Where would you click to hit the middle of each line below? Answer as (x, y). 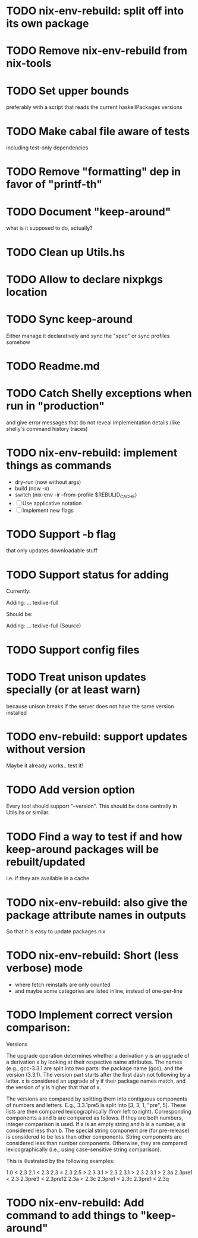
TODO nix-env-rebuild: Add (75, 1203)
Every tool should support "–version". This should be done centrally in (92, 806)
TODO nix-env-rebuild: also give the (97, 902)
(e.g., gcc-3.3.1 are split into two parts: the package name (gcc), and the (95, 1068)
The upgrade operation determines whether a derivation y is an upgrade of (98, 1056)
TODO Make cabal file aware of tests (98, 131)
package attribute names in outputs (96, 915)
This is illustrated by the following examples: (60, 1161)
